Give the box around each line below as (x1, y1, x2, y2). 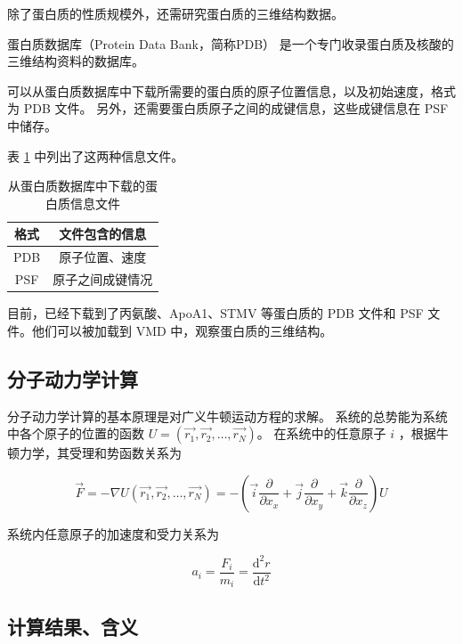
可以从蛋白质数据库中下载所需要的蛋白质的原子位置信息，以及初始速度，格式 (7, 81, 456, 100)
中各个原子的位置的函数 (7, 424, 144, 443)
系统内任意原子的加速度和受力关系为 (7, 524, 219, 542)
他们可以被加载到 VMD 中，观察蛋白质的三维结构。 (31, 321, 333, 339)
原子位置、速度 (59, 248, 147, 266)
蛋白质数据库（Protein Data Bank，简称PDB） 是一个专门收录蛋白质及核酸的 (7, 34, 454, 53)
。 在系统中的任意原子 (256, 424, 386, 443)
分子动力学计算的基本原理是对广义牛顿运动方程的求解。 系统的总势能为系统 (7, 406, 448, 425)
